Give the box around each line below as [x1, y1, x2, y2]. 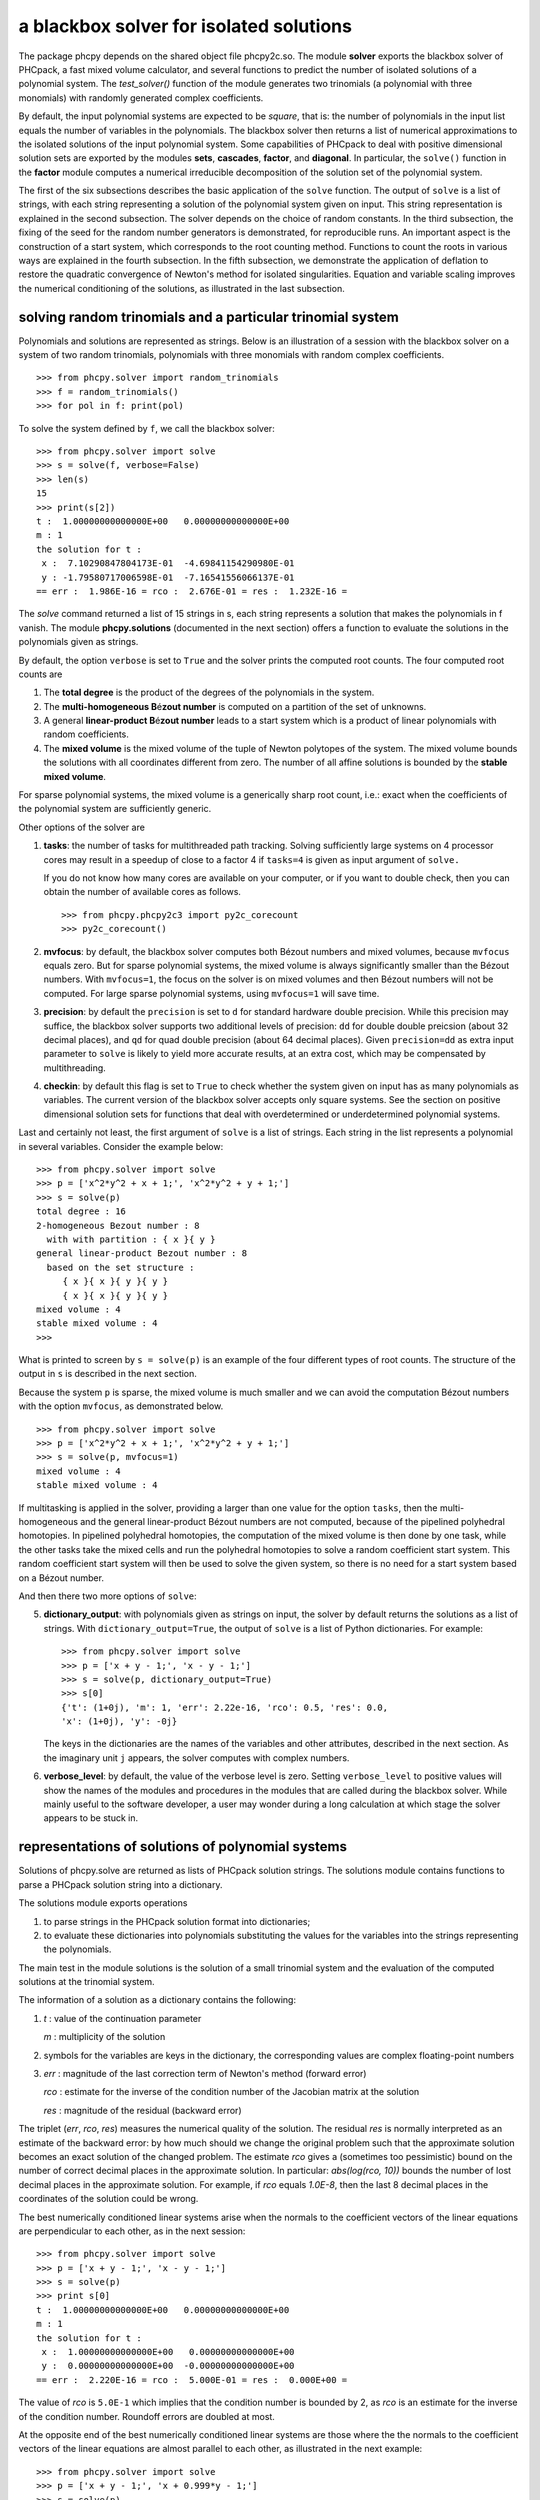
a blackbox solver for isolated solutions [18, 15, 352, 37]
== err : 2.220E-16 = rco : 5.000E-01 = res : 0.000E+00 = [36, 2374, 348, 2385]
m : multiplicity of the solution [43, 2031, 166, 2043]
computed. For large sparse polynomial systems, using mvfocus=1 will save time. [43, 987, 380, 999]
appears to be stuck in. [43, 1812, 139, 1824]
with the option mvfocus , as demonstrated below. [18, 1400, 224, 1412]
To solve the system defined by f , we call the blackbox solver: [18, 422, 275, 434]
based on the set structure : [46, 1261, 195, 1273]
